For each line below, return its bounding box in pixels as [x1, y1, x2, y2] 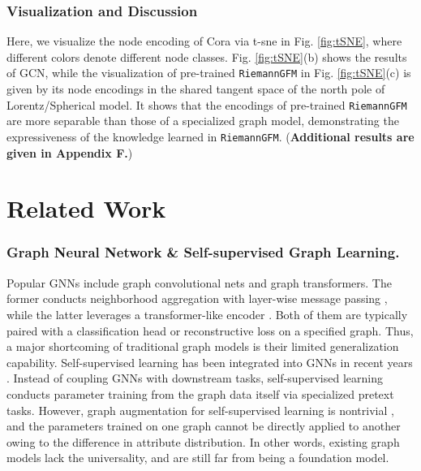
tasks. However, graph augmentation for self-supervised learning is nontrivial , [6, 401, 394, 418]
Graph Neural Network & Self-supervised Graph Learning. [6, 242, 400, 262]
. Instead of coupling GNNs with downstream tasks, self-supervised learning [6, 369, 384, 387]
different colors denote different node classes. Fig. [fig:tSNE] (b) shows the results [6, 48, 407, 65]
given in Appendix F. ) [6, 144, 133, 161]
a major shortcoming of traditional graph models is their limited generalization [6, 338, 399, 355]
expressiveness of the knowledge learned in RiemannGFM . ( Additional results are [6, 127, 415, 145]
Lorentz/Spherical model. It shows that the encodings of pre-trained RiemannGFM [6, 96, 407, 113]
